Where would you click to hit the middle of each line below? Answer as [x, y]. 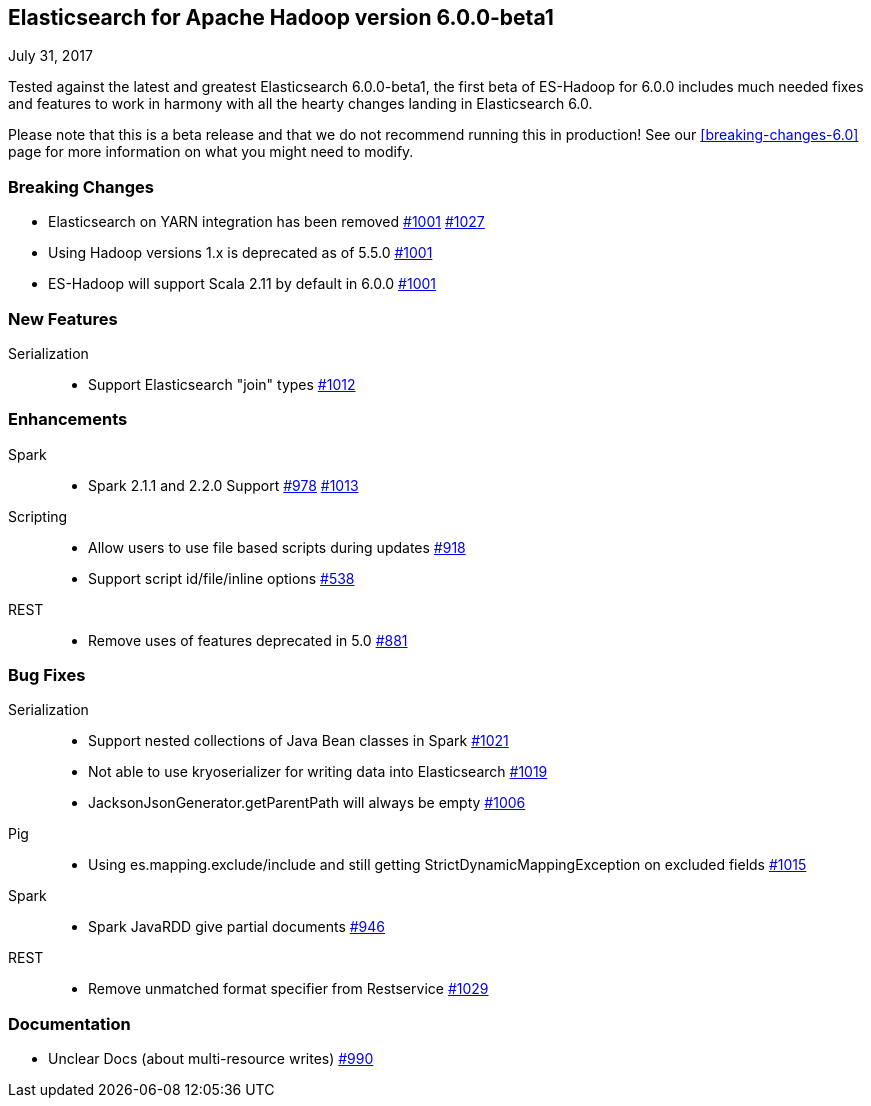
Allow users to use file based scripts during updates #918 [277, 547]
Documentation [69, 1023]
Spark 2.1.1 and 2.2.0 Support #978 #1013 [223, 485]
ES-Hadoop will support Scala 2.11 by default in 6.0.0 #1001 [242, 284]
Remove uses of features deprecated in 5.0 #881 [248, 640]
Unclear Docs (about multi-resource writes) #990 [211, 1059]
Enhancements [68, 419]
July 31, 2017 [50, 56]
